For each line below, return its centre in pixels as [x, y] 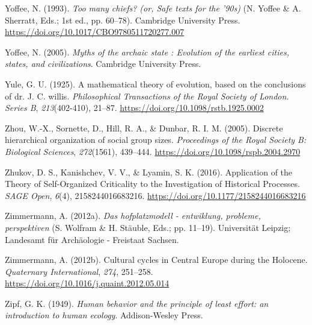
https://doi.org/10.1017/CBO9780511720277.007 [95, 32]
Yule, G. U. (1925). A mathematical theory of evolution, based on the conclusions [155, 84]
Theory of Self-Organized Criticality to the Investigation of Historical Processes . [152, 184]
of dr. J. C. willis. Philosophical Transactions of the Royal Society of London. [147, 96]
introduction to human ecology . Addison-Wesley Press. [104, 315]
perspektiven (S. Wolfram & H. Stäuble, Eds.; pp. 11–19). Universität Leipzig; [148, 227]
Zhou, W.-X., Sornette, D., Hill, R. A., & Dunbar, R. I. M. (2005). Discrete [144, 128]
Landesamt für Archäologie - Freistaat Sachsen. [92, 239]
